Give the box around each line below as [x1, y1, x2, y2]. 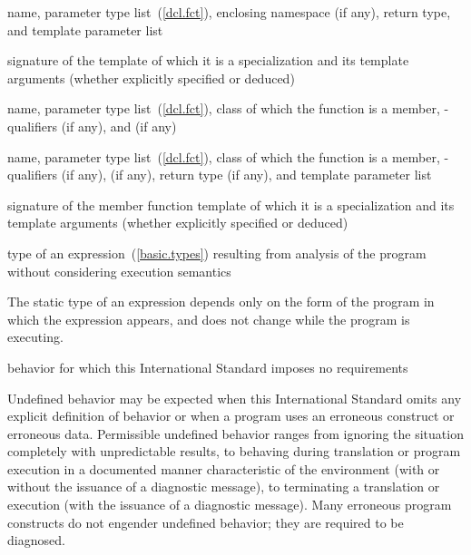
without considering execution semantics [7, 261, 231, 280]
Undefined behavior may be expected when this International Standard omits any [7, 388, 462, 407]
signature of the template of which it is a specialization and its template [7, 51, 409, 70]
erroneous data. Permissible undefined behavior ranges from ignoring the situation [7, 424, 464, 443]
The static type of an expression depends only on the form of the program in [7, 292, 435, 311]
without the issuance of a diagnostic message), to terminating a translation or [7, 477, 440, 496]
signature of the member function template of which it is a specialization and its [7, 195, 455, 214]
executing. [7, 327, 64, 346]
